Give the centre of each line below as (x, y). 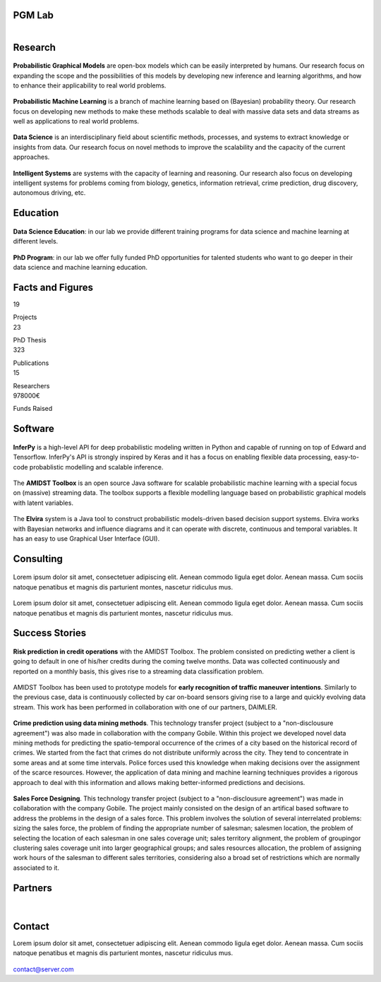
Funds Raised (33, 409)
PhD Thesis (30, 340)
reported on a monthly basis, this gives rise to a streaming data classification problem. (138, 671)
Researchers (31, 385)
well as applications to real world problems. (76, 121)
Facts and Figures (53, 287)
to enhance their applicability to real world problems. (90, 85)
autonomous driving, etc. (49, 193)
